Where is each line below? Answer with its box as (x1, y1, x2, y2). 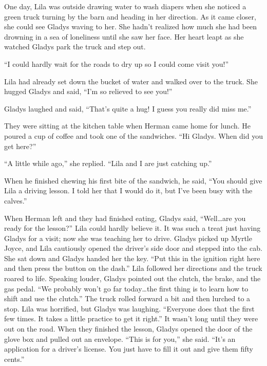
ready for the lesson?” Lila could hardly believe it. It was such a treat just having (4, 223, 261, 233)
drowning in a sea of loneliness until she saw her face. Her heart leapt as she (4, 31, 244, 42)
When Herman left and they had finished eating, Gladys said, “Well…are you (4, 212, 246, 223)
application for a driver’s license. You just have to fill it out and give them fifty (4, 343, 253, 354)
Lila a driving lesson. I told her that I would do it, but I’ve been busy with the (4, 185, 253, 196)
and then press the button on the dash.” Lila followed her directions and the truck (4, 263, 262, 273)
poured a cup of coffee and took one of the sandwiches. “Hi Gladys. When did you (4, 130, 263, 141)
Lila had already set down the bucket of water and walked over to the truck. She (4, 76, 258, 86)
